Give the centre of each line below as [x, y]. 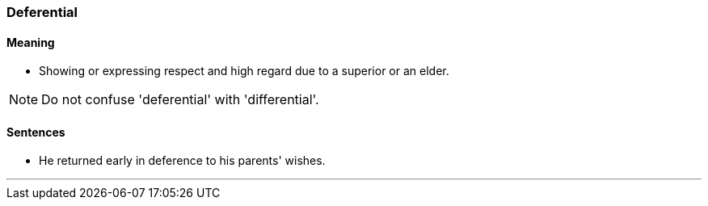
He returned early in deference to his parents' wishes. [182, 161]
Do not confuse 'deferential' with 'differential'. [180, 100]
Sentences [36, 132]
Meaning [31, 42]
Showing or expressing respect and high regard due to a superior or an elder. [244, 71]
